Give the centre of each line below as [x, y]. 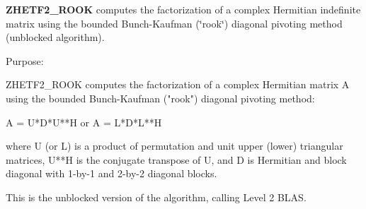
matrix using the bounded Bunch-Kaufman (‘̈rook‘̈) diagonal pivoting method [174, 23]
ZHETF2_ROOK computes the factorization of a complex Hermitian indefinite [183, 9]
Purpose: [25, 60]
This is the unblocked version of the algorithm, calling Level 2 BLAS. [156, 197]
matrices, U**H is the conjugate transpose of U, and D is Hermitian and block [176, 159]
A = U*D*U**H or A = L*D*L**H [84, 122]
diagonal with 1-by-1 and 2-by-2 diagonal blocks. [111, 173]
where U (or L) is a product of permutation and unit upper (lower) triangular [175, 146]
